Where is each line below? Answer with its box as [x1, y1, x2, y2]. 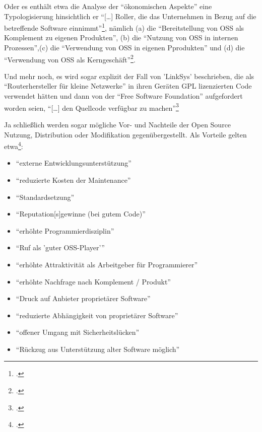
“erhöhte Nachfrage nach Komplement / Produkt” [16, 276, 171, 286]
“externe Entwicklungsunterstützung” [16, 158, 132, 168]
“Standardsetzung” [16, 191, 75, 202]
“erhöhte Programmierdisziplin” [16, 225, 114, 236]
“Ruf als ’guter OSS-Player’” [16, 242, 105, 253]
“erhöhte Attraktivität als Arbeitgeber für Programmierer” [16, 259, 198, 269]
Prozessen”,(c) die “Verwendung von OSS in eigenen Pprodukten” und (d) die [4, 42, 245, 53]
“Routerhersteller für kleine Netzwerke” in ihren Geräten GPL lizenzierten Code [4, 81, 252, 91]
